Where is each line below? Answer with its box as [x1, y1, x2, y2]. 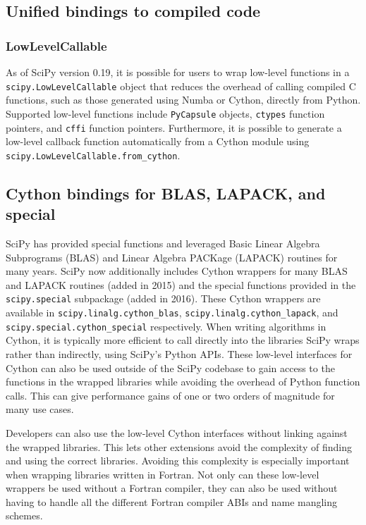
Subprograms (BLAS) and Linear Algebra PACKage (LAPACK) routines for [6, 249, 338, 264]
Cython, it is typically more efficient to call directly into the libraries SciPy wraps [6, 333, 360, 347]
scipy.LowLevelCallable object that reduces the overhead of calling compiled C [6, 78, 356, 93]
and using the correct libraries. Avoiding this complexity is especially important [6, 453, 350, 468]
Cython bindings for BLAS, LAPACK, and [6, 182, 326, 204]
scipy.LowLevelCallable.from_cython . [6, 147, 181, 162]
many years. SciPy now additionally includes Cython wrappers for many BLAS [6, 264, 348, 278]
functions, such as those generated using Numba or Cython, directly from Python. [6, 92, 361, 107]
